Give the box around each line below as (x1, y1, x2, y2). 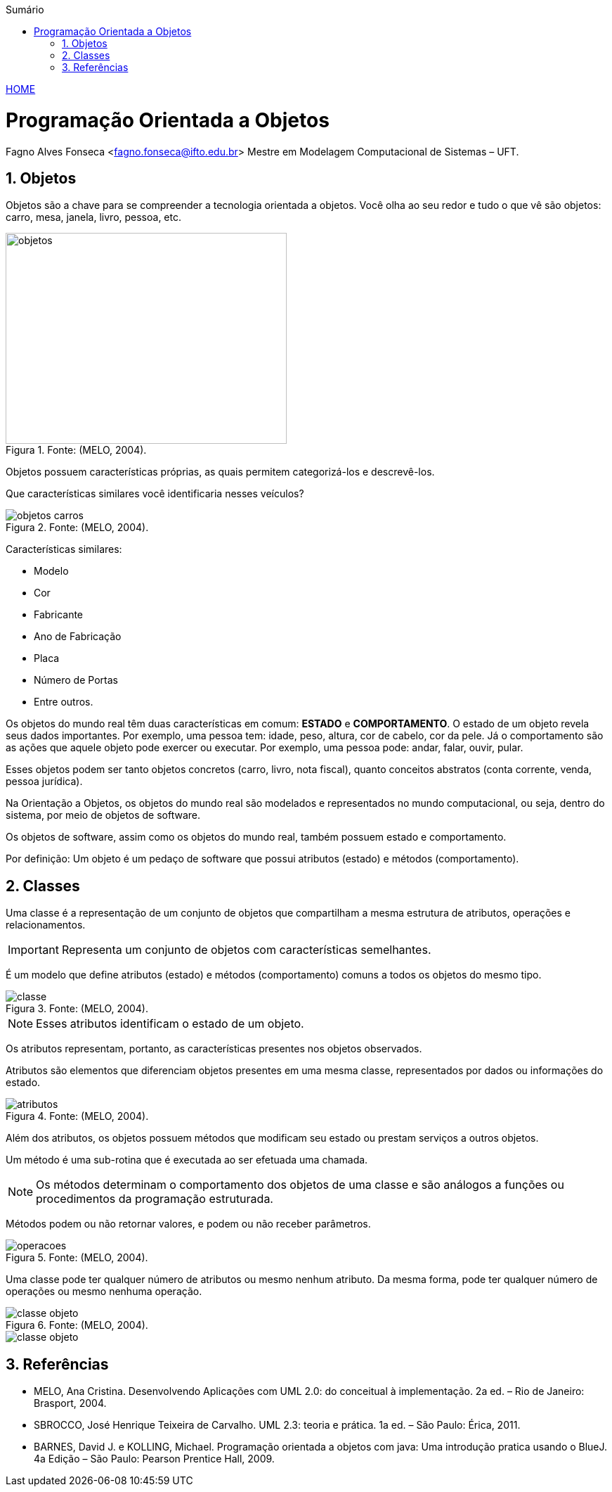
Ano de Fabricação (34, 630, 122, 643)
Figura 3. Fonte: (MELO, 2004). (6, 1002, 148, 1015)
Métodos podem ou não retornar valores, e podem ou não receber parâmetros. (6, 1218, 371, 1230)
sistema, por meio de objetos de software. (6, 809, 201, 822)
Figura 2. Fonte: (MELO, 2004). (6, 521, 149, 534)
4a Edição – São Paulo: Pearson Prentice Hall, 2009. (34, 1453, 275, 1465)
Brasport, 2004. (34, 1397, 107, 1410)
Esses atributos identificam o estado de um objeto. (36, 1016, 304, 1031)
